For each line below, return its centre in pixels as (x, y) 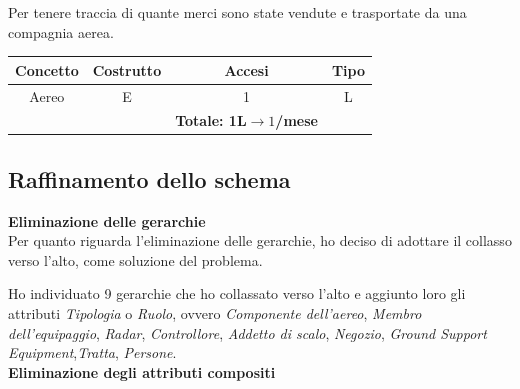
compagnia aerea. (61, 31)
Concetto (47, 69)
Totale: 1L (211, 120)
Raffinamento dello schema (149, 178)
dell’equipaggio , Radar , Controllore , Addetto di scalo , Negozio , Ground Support (247, 332)
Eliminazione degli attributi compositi (142, 371)
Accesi (246, 69)
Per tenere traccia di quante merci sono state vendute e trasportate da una (237, 12)
